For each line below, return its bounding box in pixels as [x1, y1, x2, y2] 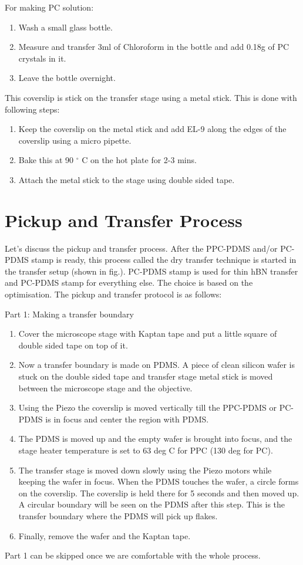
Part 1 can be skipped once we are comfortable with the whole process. [5, 549, 261, 561]
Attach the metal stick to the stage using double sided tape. [18, 173, 235, 185]
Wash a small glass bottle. [18, 21, 113, 33]
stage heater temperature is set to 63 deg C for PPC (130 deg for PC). [18, 444, 273, 456]
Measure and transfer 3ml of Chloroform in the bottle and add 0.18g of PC [18, 40, 289, 53]
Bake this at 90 [18, 154, 73, 166]
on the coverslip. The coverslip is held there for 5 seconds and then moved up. [18, 486, 299, 499]
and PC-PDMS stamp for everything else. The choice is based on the [5, 276, 253, 289]
